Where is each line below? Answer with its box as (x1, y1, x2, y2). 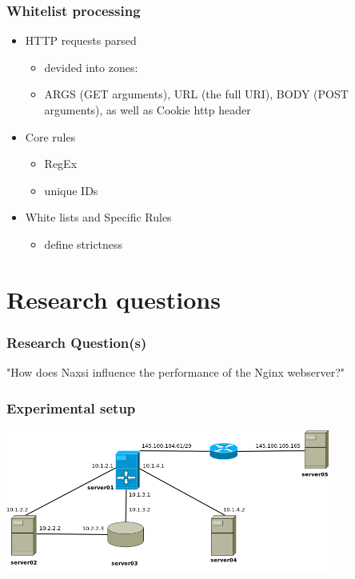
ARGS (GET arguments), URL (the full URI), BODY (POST (44, 86, 349, 102)
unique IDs (44, 182, 98, 198)
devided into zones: (44, 58, 138, 75)
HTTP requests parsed (25, 32, 137, 49)
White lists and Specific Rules (25, 209, 172, 226)
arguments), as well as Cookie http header (44, 102, 251, 118)
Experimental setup (6, 397, 136, 417)
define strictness (44, 235, 123, 252)
